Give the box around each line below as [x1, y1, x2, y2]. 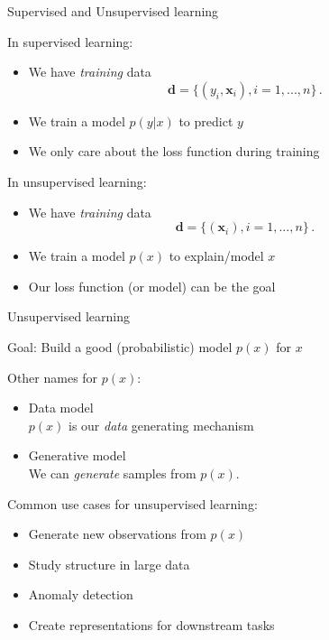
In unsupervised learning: [7, 172, 147, 190]
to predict [178, 111, 233, 130]
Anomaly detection [28, 585, 133, 604]
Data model [28, 398, 94, 417]
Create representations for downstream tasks [28, 615, 275, 634]
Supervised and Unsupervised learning [7, 2, 219, 20]
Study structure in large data [28, 554, 190, 573]
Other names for [7, 367, 98, 386]
